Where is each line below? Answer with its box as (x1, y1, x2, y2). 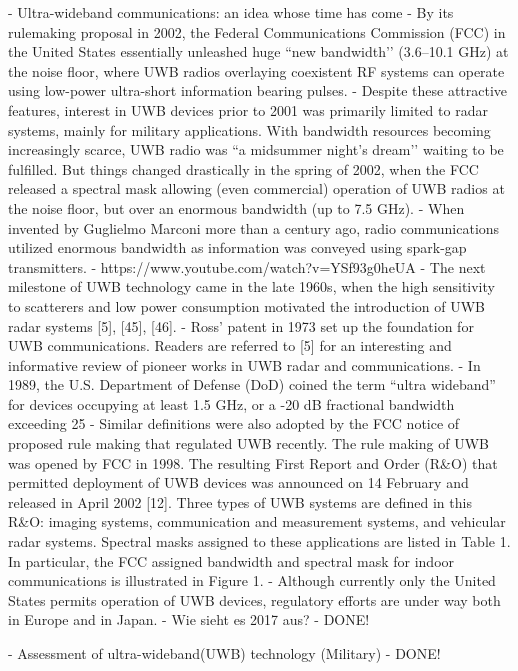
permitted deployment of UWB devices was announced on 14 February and (8, 472, 469, 493)
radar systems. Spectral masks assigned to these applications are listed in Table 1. (8, 531, 511, 552)
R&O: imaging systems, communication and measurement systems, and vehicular (8, 511, 506, 532)
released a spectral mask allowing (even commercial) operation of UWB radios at (8, 178, 505, 199)
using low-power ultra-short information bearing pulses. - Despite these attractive (8, 80, 508, 101)
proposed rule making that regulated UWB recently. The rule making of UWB (8, 433, 489, 454)
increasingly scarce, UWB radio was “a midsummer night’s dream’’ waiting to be (8, 139, 504, 160)
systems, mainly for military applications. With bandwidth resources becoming (8, 119, 491, 140)
